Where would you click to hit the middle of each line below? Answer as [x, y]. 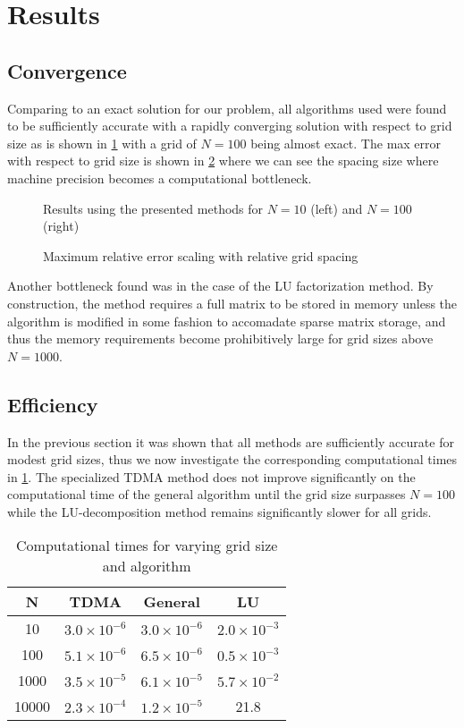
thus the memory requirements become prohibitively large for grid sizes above [220, 339]
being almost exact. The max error [346, 143]
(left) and [337, 208]
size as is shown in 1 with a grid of [102, 143]
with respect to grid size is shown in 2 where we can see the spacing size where [223, 161]
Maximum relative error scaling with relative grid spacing [201, 255]
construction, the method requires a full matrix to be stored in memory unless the [232, 303]
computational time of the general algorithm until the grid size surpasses [207, 494]
